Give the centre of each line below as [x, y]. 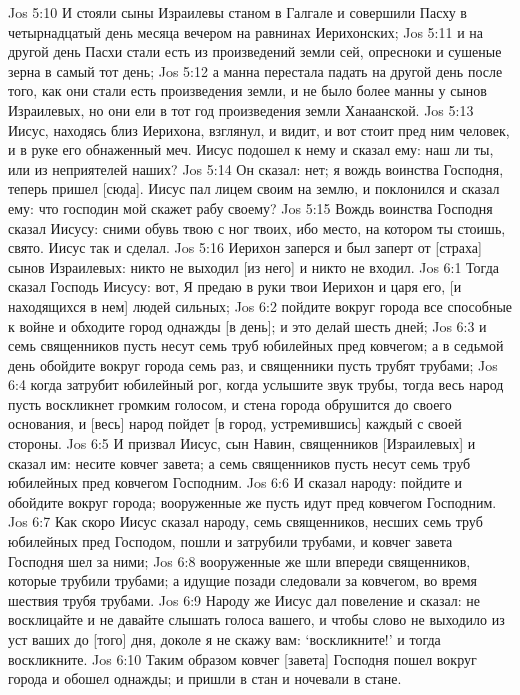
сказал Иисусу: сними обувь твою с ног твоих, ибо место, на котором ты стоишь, [257, 227]
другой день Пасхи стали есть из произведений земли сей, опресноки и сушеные [255, 51]
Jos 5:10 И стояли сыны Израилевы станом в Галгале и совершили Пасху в [237, 12]
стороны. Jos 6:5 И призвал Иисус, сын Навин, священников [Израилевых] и [242, 443]
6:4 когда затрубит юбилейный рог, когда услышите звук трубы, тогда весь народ [256, 384]
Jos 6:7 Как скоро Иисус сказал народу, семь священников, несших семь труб [245, 521]
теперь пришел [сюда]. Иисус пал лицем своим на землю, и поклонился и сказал [254, 188]
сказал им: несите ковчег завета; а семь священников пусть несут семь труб [239, 462]
